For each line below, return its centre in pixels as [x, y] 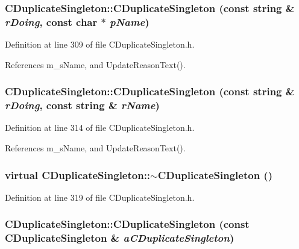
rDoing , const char [51, 21]
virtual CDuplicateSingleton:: [78, 175]
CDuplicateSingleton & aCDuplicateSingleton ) [120, 238]
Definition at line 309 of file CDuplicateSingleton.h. [100, 44]
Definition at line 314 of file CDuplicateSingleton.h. [100, 128]
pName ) [130, 21]
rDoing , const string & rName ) [82, 105]
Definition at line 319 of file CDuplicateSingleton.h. [100, 197]
